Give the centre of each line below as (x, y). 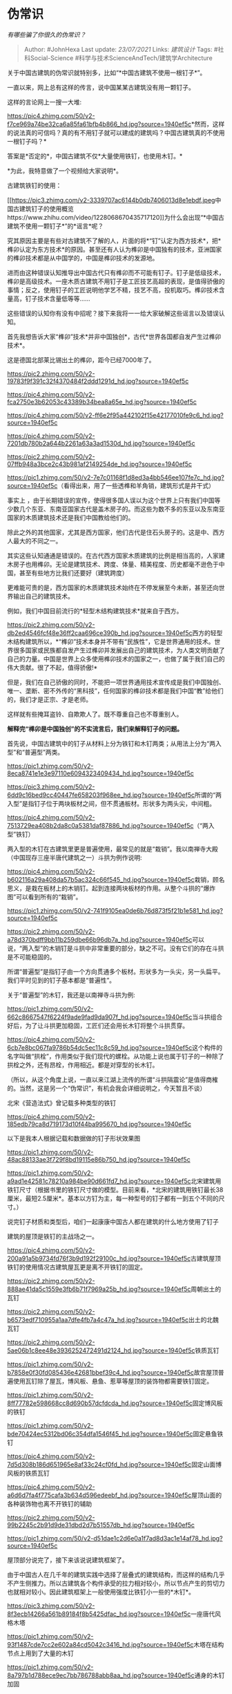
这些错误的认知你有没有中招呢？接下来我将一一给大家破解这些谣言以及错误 (113, 313)
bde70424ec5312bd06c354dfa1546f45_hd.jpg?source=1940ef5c (100, 1433)
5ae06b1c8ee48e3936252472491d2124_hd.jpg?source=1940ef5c (101, 1350)
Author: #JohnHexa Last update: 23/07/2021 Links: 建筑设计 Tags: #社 (124, 49)
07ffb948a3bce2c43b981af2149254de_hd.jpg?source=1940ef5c (99, 464)
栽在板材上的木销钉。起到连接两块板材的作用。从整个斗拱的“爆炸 (123, 888)
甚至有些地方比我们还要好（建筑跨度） (74, 573)
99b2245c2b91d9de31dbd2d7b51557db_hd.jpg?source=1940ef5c (101, 1525)
